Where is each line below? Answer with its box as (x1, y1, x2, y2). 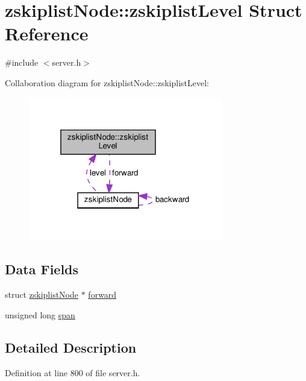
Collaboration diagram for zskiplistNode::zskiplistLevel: (5, 76, 209, 89)
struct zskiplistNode (5, 288, 79, 301)
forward (88, 288, 117, 301)
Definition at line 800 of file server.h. (5, 366, 140, 379)
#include (5, 56, 39, 69)
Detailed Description (5, 338, 137, 356)
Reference (5, 21, 89, 46)
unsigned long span (5, 308, 75, 321)
